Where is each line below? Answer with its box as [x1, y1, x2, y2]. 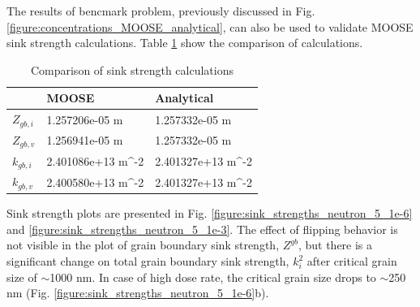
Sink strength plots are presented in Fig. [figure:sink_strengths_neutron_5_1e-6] [6, 205, 413, 222]
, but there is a [298, 236, 373, 253]
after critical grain [306, 253, 397, 270]
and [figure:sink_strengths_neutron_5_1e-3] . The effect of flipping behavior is [6, 220, 398, 237]
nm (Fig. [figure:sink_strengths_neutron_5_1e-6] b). [6, 284, 269, 301]
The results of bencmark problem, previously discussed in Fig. [6, 2, 315, 19]
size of [6, 268, 37, 285]
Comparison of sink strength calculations [30, 61, 234, 78]
